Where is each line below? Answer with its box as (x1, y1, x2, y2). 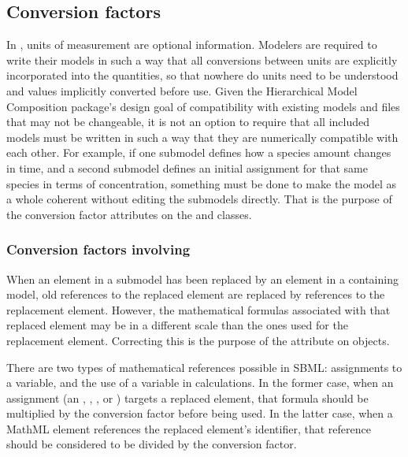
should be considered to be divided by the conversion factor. (6, 436, 297, 452)
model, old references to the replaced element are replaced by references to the (6, 286, 385, 303)
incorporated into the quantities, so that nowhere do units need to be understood (6, 67, 399, 84)
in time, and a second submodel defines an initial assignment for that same (6, 159, 368, 176)
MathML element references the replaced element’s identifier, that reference (6, 420, 371, 437)
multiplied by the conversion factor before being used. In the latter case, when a (6, 405, 393, 422)
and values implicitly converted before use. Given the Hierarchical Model (6, 82, 358, 98)
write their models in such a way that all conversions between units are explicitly (6, 51, 398, 68)
